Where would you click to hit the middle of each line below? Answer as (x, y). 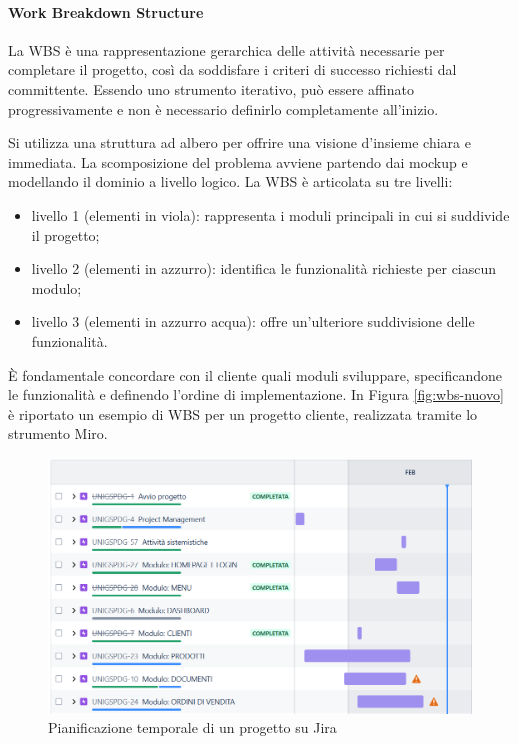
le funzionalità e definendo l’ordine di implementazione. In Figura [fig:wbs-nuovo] (256, 394)
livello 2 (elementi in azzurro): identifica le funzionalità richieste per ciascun (264, 268)
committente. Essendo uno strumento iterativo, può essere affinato (211, 88)
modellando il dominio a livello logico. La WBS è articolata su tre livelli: (230, 181)
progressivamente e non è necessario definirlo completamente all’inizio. (223, 108)
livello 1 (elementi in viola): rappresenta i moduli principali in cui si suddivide (270, 214)
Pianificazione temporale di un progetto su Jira (192, 727)
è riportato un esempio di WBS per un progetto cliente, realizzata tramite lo (243, 413)
